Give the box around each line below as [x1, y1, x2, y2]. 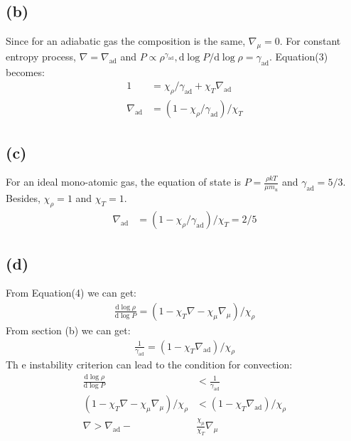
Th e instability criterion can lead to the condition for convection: [6, 357, 293, 372]
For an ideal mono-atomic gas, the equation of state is [6, 174, 242, 189]
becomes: [6, 64, 45, 79]
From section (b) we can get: [6, 322, 131, 337]
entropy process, [6, 49, 77, 63]
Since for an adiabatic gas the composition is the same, [6, 33, 246, 48]
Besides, [6, 191, 40, 206]
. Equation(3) [269, 49, 328, 63]
